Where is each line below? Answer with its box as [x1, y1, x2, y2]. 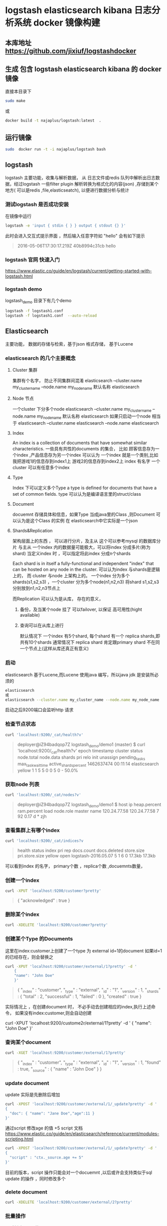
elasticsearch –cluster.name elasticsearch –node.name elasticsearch [18, 420, 160, 426]
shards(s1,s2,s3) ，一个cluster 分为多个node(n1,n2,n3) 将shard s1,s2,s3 [12, 579, 160, 585]
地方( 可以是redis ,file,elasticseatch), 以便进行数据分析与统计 [5, 187, 130, 193]
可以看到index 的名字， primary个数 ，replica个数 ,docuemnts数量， [5, 863, 146, 869]
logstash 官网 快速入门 [5, 256, 60, 263]
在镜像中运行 [5, 213, 31, 219]
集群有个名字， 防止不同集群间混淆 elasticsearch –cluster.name [12, 378, 142, 384]
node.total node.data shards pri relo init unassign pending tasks [17, 754, 146, 761]
